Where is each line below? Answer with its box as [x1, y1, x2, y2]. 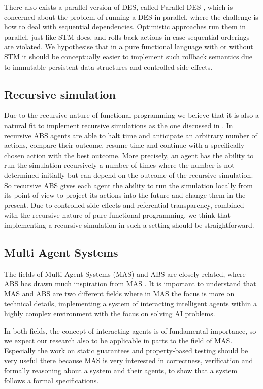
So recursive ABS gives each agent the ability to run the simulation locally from [4, 179, 253, 190]
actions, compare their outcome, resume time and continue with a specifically [4, 140, 245, 151]
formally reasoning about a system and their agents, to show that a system [4, 365, 238, 376]
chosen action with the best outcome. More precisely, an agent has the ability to [4, 149, 254, 160]
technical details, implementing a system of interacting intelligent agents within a [4, 298, 257, 309]
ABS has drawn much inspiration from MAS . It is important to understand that [4, 278, 256, 289]
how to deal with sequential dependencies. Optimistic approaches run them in [4, 21, 246, 32]
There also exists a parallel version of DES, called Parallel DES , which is [4, 2, 233, 12]
